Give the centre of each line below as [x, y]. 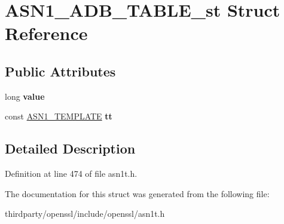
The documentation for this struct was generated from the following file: [137, 193]
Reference [46, 33]
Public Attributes [60, 71]
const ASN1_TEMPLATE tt [59, 116]
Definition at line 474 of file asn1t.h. [71, 174]
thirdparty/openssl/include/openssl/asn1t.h [85, 214]
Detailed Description [70, 148]
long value [25, 96]
